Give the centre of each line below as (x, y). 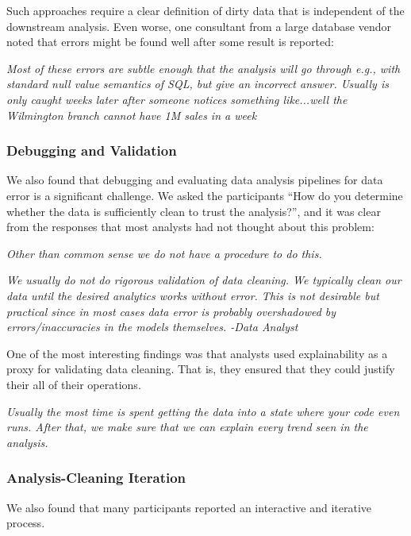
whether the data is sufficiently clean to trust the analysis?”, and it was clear (194, 211)
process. (26, 523)
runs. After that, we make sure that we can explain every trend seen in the (187, 427)
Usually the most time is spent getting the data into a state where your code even (203, 411)
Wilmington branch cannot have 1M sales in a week (132, 115)
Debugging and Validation (92, 150)
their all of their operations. (74, 384)
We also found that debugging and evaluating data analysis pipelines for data (195, 180)
